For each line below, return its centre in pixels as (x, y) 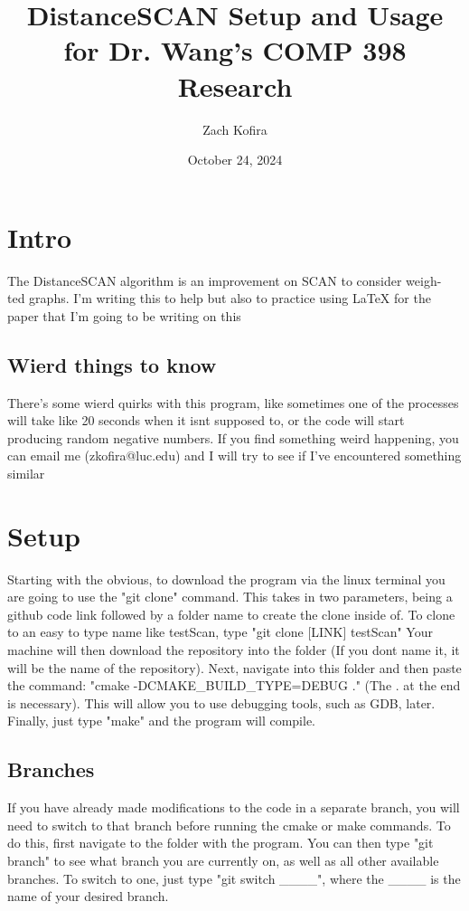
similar (26, 473)
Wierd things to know (112, 364)
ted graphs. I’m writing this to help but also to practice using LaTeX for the (219, 298)
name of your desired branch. (88, 896)
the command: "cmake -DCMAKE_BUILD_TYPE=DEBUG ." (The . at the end (234, 685)
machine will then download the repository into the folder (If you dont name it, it (234, 650)
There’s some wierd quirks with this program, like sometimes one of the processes (233, 402)
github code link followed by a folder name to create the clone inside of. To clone (231, 614)
